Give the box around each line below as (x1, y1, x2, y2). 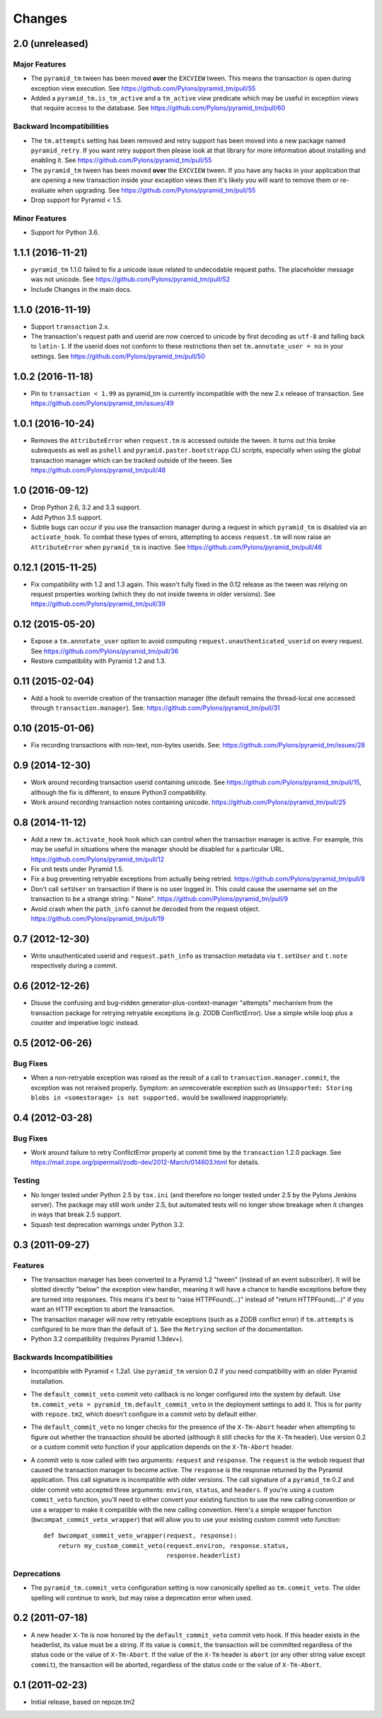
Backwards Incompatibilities (13, 1352, 113, 1362)
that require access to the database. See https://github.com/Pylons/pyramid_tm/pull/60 (30, 103, 286, 113)
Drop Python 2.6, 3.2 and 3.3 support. (30, 503, 141, 512)
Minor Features (13, 213, 67, 223)
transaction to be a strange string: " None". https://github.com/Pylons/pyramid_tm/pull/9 (30, 895, 289, 903)
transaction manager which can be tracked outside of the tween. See (30, 456, 233, 464)
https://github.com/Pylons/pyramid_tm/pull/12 (30, 854, 165, 864)
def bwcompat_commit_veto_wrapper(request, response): (43, 1532, 238, 1540)
